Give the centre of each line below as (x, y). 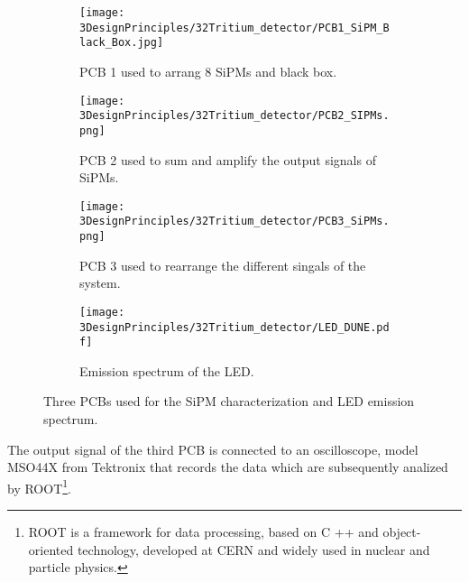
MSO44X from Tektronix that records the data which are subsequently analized (228, 467)
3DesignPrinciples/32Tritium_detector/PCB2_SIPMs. (234, 116)
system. (100, 283)
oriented (51, 549)
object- (402, 532)
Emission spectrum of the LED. (167, 370)
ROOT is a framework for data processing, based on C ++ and (203, 532)
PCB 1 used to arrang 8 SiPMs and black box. (208, 71)
